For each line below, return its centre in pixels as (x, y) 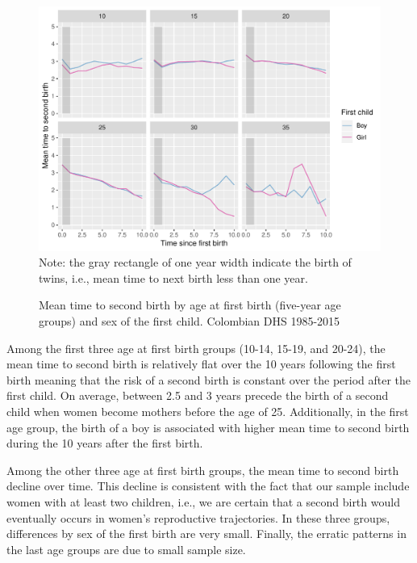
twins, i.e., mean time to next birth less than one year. (173, 277)
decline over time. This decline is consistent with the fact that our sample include (208, 486)
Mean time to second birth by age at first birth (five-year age (190, 305)
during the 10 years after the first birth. (105, 443)
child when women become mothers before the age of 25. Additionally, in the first (208, 412)
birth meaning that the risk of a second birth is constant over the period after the (209, 379)
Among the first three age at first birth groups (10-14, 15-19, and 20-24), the (196, 348)
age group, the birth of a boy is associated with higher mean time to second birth (208, 427)
